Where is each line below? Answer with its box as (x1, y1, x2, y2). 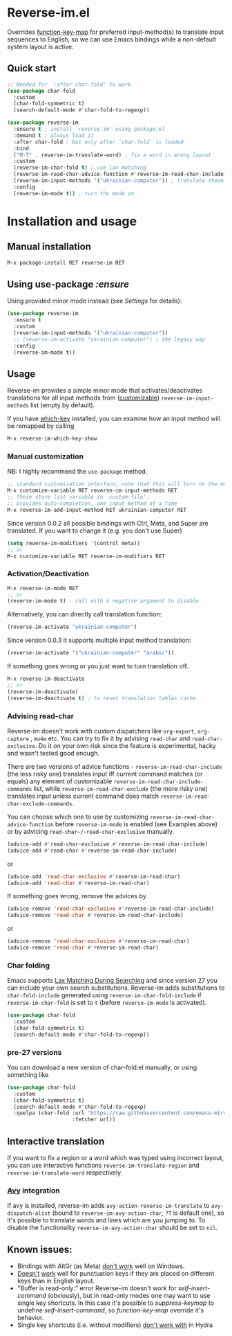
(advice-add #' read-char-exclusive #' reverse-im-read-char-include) (7, 840, 209, 848)
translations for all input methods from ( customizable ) (7, 393, 160, 402)
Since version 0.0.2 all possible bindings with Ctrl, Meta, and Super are (7, 519, 209, 527)
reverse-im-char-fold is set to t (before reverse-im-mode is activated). (7, 999, 207, 1007)
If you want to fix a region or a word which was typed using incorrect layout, (7, 1154, 224, 1162)
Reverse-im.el (7, 5, 90, 21)
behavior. (17, 1314, 44, 1322)
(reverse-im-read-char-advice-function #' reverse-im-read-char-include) (13, 171, 227, 178)
